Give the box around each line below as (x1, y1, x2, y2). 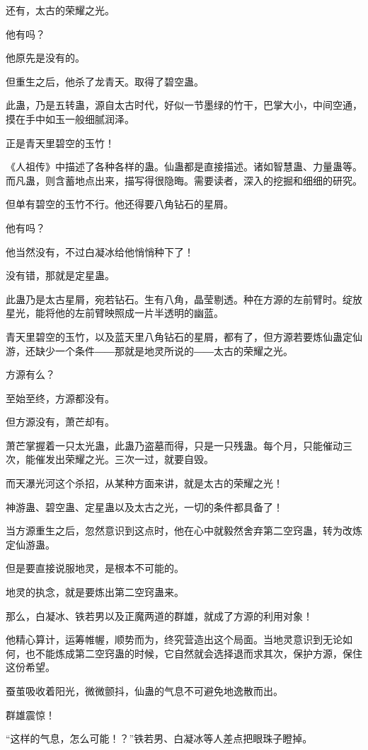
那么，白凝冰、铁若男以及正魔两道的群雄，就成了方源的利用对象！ (6, 608, 313, 623)
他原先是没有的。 (6, 50, 85, 65)
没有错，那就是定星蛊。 (6, 268, 115, 283)
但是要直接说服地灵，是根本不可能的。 (6, 561, 184, 575)
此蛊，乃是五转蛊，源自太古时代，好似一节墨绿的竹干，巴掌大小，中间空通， (6, 98, 362, 112)
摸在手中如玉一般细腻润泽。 (6, 111, 134, 126)
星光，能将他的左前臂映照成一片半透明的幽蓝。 (6, 305, 224, 320)
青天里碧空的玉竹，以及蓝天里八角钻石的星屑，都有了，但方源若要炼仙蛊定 (6, 329, 352, 344)
